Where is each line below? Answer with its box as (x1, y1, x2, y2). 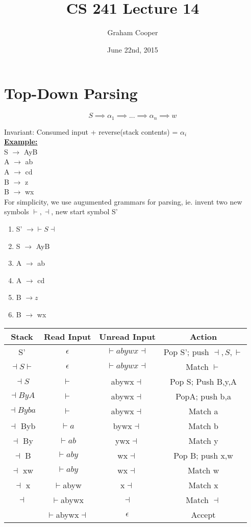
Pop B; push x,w (173, 449, 233, 461)
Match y (188, 434, 218, 446)
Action (189, 330, 217, 342)
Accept (191, 508, 216, 520)
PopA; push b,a (175, 390, 231, 402)
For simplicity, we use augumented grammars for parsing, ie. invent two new (4, 196, 242, 207)
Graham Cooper (107, 27, 158, 38)
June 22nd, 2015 (107, 44, 158, 55)
